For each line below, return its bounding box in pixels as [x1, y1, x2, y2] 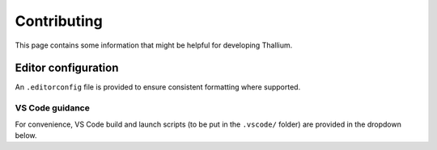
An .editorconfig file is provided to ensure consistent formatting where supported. [15, 82, 301, 92]
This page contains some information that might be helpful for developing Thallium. [15, 40, 293, 50]
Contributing [15, 12, 103, 30]
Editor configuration [15, 61, 119, 75]
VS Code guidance [15, 102, 91, 114]
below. [15, 130, 37, 140]
